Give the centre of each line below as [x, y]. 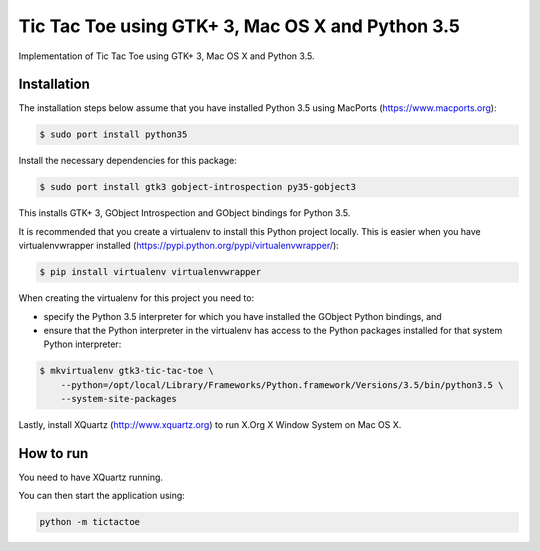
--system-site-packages [118, 399]
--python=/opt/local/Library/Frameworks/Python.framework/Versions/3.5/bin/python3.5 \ [282, 384]
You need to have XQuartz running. [91, 477]
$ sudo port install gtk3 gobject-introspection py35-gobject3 [198, 187]
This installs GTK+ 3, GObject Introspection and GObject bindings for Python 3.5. [184, 213]
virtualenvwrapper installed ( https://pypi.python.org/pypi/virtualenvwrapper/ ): [178, 246]
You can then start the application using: [101, 496]
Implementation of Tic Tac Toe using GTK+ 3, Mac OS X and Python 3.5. [166, 56]
